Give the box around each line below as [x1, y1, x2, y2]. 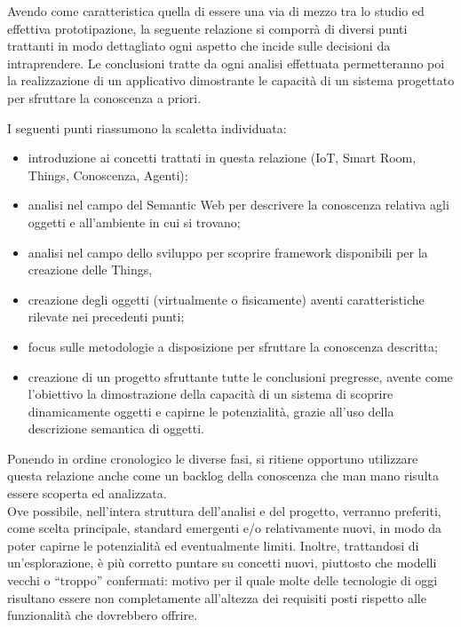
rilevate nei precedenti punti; [28, 307, 185, 326]
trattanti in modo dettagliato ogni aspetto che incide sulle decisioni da [7, 36, 391, 55]
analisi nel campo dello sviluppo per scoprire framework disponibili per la [28, 242, 428, 261]
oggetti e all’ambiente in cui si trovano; [28, 212, 241, 231]
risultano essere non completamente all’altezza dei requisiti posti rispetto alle [7, 588, 426, 607]
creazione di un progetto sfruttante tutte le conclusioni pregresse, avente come [28, 367, 453, 385]
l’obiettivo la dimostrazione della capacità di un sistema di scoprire [28, 385, 393, 403]
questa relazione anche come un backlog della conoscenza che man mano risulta [7, 466, 439, 485]
